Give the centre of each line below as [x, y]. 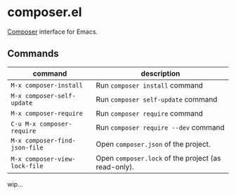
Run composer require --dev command [160, 127]
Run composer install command [150, 85]
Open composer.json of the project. [153, 144]
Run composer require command [150, 113]
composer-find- [50, 140]
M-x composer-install [47, 85]
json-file [27, 147]
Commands [33, 54]
